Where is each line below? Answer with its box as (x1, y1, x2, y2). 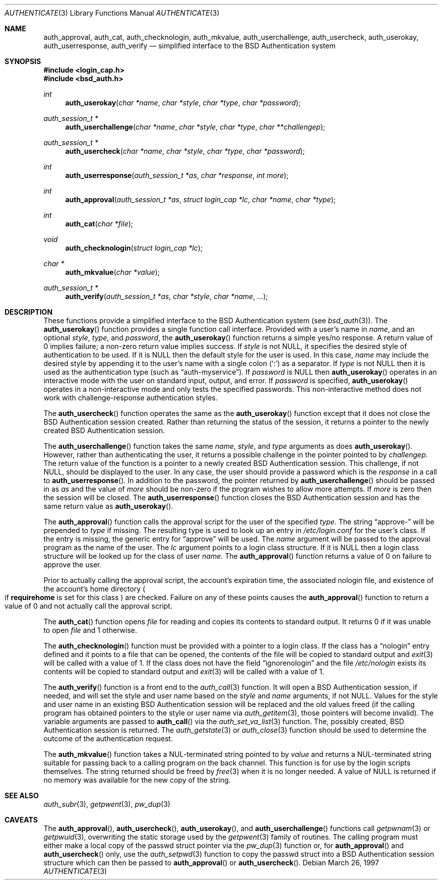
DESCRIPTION (5, 308, 53, 316)
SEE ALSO (5, 791, 39, 800)
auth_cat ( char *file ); (65, 219, 134, 228)
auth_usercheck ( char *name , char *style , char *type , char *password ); (65, 147, 305, 155)
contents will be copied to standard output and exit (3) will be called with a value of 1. (43, 667, 325, 676)
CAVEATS (5, 815, 38, 824)
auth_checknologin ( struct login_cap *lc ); (65, 244, 203, 252)
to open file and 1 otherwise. (43, 626, 138, 634)
